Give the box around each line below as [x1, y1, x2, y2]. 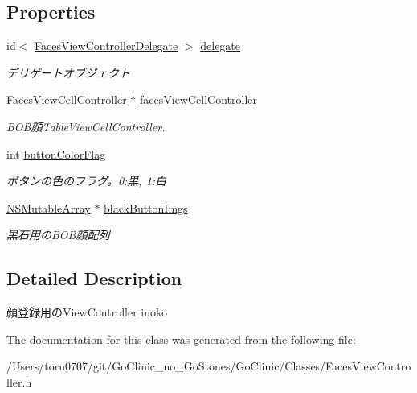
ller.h [6, 373, 32, 390]
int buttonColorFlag [6, 145, 106, 162]
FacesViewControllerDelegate [35, 37, 178, 54]
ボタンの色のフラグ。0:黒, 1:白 [6, 172, 167, 189]
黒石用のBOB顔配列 [6, 226, 110, 243]
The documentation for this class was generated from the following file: [6, 330, 356, 347]
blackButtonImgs [104, 199, 188, 216]
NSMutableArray [6, 199, 91, 216]
